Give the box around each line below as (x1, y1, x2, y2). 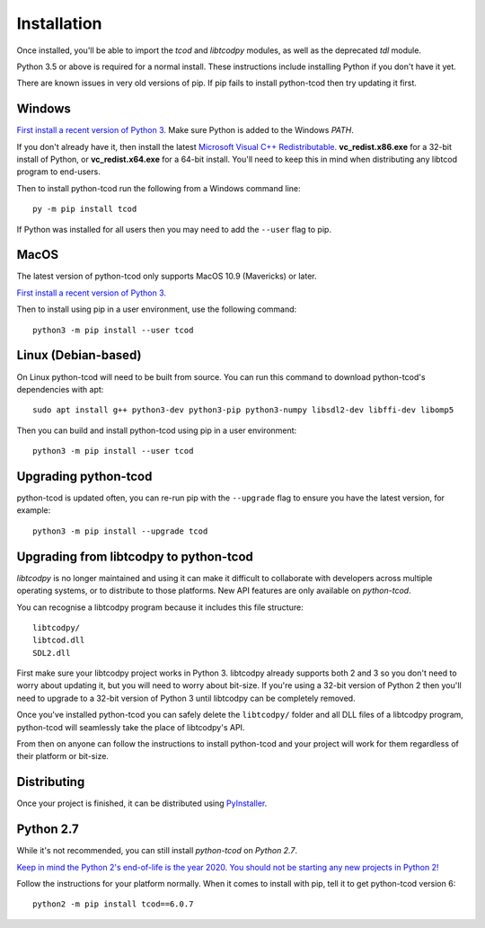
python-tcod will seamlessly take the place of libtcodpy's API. (16, 721, 245, 732)
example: (16, 505, 51, 516)
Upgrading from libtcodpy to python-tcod (16, 549, 253, 564)
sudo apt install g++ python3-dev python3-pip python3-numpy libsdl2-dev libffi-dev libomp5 (32, 405, 454, 415)
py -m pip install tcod (32, 204, 137, 215)
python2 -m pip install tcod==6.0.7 (32, 899, 194, 909)
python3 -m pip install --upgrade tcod (32, 526, 208, 536)
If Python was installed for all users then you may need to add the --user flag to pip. (16, 224, 332, 234)
